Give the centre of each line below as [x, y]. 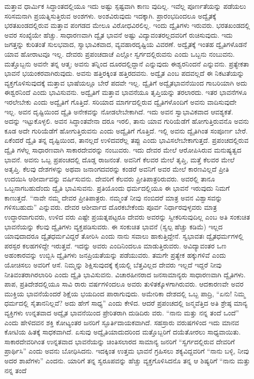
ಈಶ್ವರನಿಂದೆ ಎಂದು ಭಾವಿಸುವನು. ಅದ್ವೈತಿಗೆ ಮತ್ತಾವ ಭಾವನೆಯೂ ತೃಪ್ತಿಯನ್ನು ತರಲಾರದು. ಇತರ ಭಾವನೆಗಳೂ [126, 92]
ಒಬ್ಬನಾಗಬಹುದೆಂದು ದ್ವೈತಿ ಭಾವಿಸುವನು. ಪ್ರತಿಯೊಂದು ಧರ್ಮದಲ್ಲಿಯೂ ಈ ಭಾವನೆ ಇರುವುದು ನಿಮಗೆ [117, 188]
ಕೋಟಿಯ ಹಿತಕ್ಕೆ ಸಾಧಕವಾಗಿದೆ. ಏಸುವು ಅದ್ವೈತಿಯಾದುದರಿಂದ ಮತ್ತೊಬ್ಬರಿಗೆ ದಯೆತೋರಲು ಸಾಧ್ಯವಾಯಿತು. [123, 332]
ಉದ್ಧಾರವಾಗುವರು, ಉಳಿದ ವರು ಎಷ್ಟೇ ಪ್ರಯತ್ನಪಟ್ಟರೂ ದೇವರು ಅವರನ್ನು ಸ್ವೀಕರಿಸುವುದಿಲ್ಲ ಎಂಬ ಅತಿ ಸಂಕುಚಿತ [127, 217]
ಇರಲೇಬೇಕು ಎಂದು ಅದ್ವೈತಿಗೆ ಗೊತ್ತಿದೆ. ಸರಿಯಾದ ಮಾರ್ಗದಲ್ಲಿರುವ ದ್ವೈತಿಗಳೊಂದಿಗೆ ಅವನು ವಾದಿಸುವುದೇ [120, 101]
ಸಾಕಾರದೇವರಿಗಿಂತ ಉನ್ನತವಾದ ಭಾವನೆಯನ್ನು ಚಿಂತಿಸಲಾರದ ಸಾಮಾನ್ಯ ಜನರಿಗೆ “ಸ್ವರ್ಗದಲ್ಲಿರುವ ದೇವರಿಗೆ [120, 341]
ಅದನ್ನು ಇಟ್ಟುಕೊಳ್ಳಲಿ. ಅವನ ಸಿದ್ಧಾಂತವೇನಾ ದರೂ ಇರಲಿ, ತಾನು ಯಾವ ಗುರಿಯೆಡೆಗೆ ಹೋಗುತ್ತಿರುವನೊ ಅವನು [127, 121]
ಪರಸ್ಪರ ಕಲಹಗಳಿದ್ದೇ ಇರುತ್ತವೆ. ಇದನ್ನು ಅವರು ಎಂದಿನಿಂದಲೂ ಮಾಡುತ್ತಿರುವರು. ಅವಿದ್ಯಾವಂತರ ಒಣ [116, 245]
